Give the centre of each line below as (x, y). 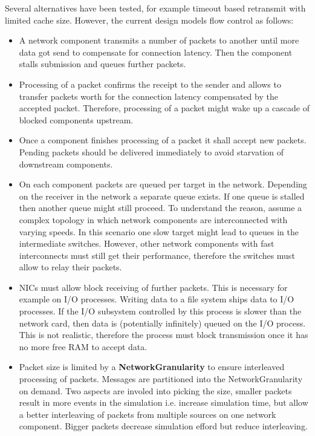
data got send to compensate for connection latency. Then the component (156, 52)
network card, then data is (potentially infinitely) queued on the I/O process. (162, 323)
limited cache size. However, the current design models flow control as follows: (149, 20)
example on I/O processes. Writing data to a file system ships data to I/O (157, 299)
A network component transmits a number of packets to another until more (159, 40)
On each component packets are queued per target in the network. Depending (163, 184)
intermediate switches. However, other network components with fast (147, 243)
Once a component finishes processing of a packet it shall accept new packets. (163, 140)
